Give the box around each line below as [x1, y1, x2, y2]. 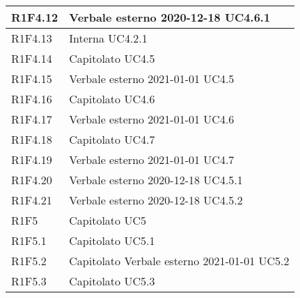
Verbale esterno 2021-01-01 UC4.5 [69, 70, 235, 87]
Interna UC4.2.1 [69, 30, 148, 46]
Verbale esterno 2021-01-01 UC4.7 [69, 151, 235, 167]
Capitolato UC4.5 [69, 50, 155, 66]
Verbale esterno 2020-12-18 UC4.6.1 [69, 9, 271, 25]
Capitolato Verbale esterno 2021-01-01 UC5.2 [69, 253, 290, 269]
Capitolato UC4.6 [69, 91, 155, 107]
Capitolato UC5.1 [69, 232, 155, 248]
